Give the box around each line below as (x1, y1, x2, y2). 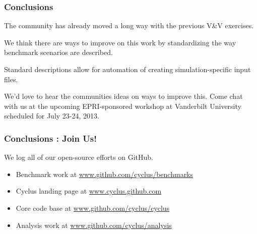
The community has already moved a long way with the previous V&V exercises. (4, 20, 254, 31)
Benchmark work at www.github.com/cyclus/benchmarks (16, 168, 194, 179)
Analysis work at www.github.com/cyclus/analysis (16, 219, 172, 230)
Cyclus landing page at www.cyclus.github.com (16, 186, 162, 196)
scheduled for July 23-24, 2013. (4, 110, 99, 121)
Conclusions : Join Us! (4, 132, 97, 144)
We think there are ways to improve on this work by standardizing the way (4, 37, 236, 47)
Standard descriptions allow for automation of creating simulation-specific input (4, 64, 251, 74)
